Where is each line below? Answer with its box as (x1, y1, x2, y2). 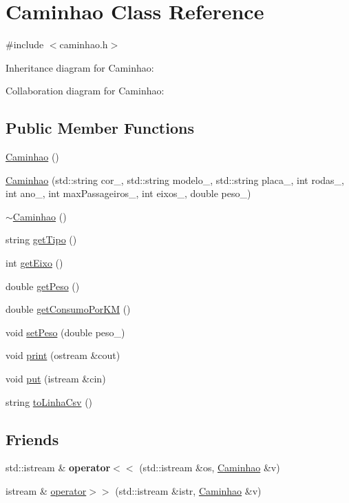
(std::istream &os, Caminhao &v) (139, 460, 280, 475)
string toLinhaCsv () (6, 394, 93, 409)
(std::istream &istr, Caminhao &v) (115, 484, 262, 498)
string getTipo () (6, 232, 77, 247)
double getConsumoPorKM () (6, 302, 131, 316)
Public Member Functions (6, 117, 194, 138)
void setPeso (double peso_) (6, 325, 125, 339)
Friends (6, 428, 59, 449)
